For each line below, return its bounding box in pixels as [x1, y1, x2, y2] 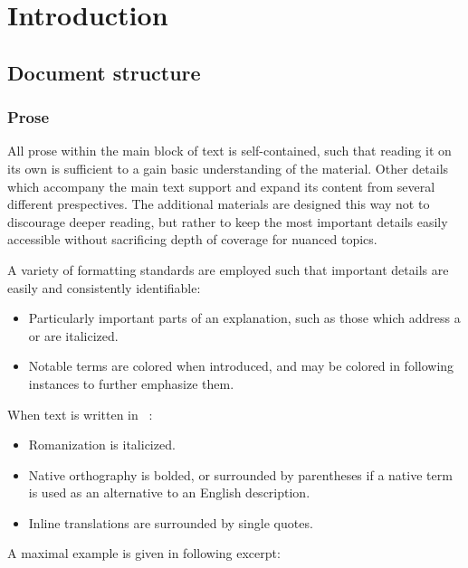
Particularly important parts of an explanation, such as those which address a [28, 308, 461, 327]
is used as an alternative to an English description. [28, 483, 310, 502]
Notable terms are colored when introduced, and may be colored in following [28, 356, 454, 375]
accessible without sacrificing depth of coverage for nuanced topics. [7, 230, 377, 249]
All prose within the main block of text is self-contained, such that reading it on [7, 141, 452, 160]
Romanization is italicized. [28, 435, 176, 454]
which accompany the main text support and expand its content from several [7, 176, 435, 195]
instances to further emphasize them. [28, 374, 234, 393]
